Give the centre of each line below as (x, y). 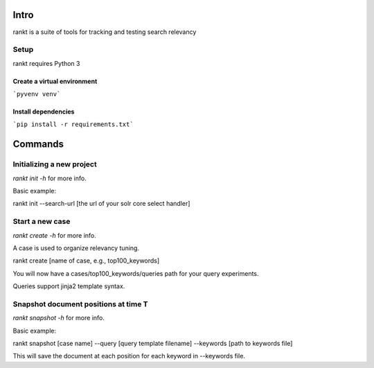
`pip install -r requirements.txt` (73, 124)
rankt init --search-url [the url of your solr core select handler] (101, 204)
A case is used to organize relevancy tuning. (76, 248)
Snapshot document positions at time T (80, 304)
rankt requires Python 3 (46, 63)
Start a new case (42, 222)
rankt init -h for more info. (50, 178)
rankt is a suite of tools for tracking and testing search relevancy (105, 32)
